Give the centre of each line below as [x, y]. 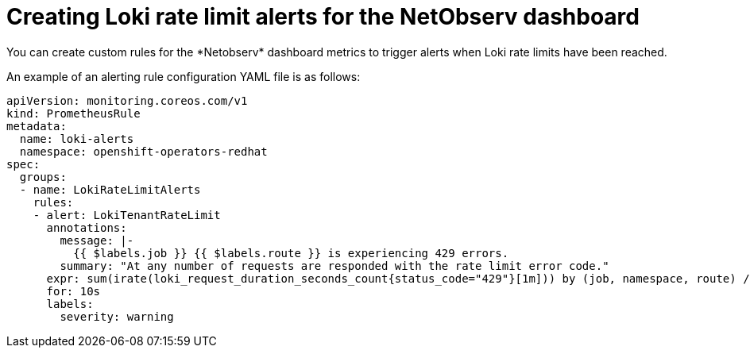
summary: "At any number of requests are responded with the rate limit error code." [334, 265]
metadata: [37, 126]
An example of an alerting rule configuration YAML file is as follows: [184, 76]
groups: [43, 177]
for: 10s [73, 291]
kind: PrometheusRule [73, 113]
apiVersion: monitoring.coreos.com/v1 [127, 100]
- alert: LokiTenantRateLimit [127, 215]
